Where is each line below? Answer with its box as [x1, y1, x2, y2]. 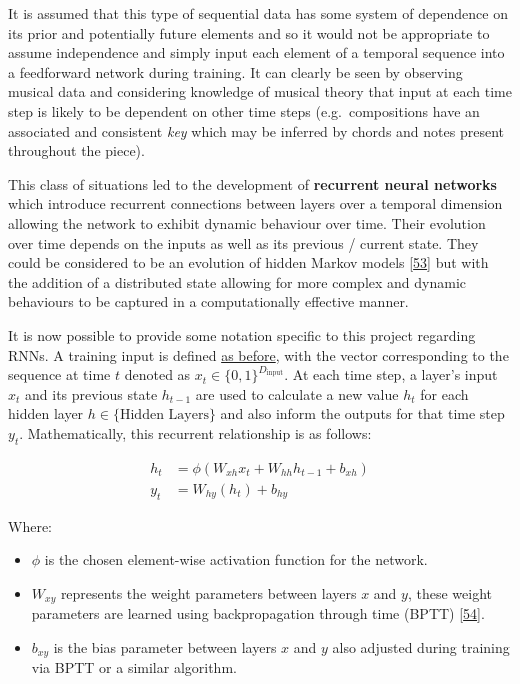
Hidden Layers [119, 408, 209, 423]
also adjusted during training [332, 636, 510, 657]
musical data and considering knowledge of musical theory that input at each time [8, 81, 512, 102]
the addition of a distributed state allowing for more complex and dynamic [8, 271, 467, 292]
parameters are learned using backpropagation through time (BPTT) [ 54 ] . [31, 603, 485, 624]
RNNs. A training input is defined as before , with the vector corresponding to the [8, 344, 509, 365]
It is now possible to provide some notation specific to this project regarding [8, 324, 476, 345]
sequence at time [8, 364, 111, 385]
